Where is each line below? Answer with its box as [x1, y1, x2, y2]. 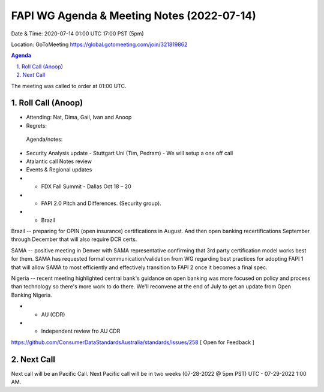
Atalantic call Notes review [26, 158, 92, 165]
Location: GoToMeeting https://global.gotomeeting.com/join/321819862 [11, 41, 188, 48]
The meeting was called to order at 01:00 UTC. [11, 82, 127, 89]
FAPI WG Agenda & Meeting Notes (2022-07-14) [11, 9, 256, 22]
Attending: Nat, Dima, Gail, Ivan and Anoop [26, 114, 132, 121]
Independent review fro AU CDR [41, 327, 121, 335]
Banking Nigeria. [11, 291, 52, 298]
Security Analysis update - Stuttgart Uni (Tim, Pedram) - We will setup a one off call [26, 149, 233, 156]
